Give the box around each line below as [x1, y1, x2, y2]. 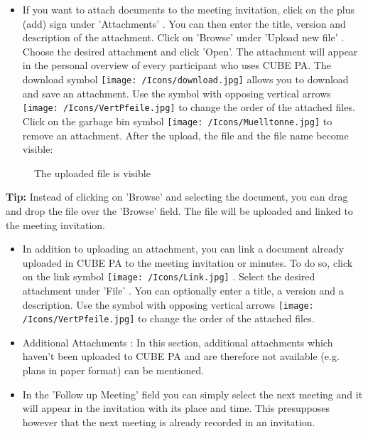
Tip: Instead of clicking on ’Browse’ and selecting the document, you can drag [6, 189, 348, 204]
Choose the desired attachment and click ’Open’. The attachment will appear [22, 43, 358, 58]
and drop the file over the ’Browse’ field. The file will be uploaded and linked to [6, 203, 353, 218]
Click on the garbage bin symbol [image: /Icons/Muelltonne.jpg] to [22, 113, 332, 128]
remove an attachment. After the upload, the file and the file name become [22, 127, 349, 142]
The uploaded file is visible [34, 165, 151, 180]
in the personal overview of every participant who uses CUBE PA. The [22, 58, 331, 73]
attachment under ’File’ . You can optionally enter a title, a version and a [22, 282, 344, 297]
